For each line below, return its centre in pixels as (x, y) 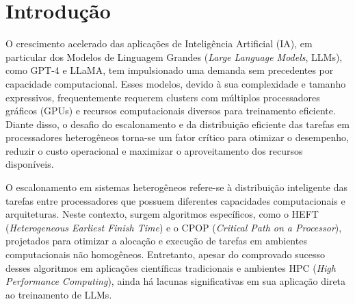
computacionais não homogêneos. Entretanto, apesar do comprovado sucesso (166, 254)
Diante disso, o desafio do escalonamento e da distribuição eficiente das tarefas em (177, 124)
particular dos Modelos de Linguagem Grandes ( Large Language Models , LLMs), (174, 56)
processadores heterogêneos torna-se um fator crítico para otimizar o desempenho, (177, 137)
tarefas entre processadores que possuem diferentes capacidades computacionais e (175, 200)
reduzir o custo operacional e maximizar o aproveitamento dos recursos (154, 150)
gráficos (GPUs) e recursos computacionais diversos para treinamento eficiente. (171, 111)
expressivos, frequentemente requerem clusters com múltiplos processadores (163, 97)
